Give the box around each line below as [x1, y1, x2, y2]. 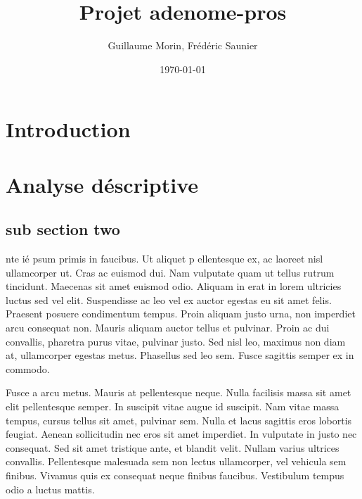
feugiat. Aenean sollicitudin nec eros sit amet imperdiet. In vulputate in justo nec [6, 427, 357, 441]
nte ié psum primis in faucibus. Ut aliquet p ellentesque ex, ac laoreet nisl [6, 251, 323, 266]
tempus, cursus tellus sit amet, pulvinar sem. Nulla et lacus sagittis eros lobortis [6, 412, 352, 427]
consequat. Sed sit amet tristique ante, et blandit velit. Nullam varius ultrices [6, 440, 340, 455]
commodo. [6, 361, 50, 376]
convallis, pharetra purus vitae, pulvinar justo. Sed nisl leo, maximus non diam [6, 334, 346, 348]
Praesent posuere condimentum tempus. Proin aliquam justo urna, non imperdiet [6, 306, 356, 321]
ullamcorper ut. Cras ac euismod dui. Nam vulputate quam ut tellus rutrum [6, 265, 335, 279]
